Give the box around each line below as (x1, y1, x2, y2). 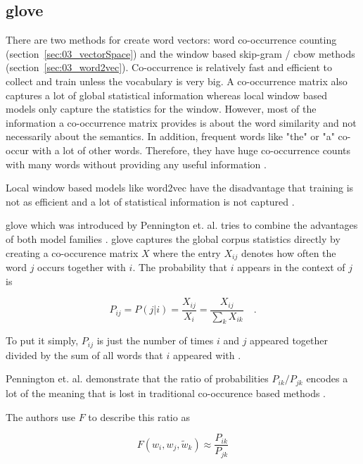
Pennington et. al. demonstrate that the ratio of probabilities (6, 371, 269, 386)
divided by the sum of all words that (6, 347, 163, 362)
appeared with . (172, 347, 241, 362)
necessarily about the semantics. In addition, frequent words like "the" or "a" (6, 129, 335, 144)
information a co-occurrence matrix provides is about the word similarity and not (6, 115, 357, 130)
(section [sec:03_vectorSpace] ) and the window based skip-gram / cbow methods (6, 46, 355, 61)
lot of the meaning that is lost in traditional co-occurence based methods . (6, 385, 326, 400)
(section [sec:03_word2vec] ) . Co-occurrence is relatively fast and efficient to (6, 60, 332, 75)
